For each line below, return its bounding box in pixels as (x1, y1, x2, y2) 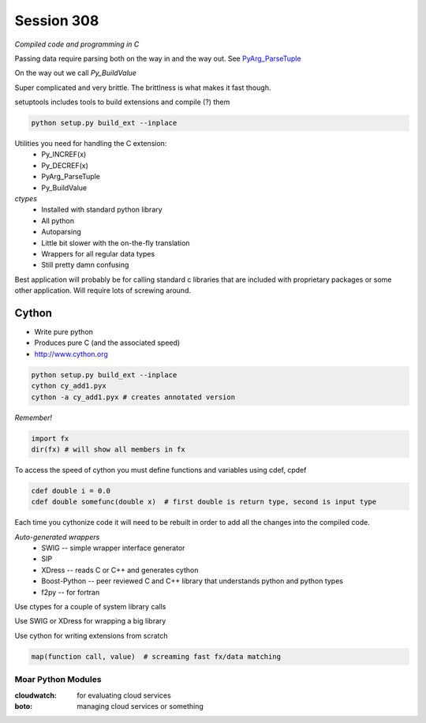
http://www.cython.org (34, 349, 108, 358)
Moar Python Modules (14, 674, 102, 685)
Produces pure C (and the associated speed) (34, 338, 181, 347)
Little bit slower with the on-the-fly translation (41, 238, 190, 248)
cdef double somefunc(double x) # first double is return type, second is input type (31, 497, 377, 507)
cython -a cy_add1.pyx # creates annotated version (31, 392, 236, 402)
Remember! (14, 413, 53, 422)
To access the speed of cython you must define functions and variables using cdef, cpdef (14, 465, 307, 474)
